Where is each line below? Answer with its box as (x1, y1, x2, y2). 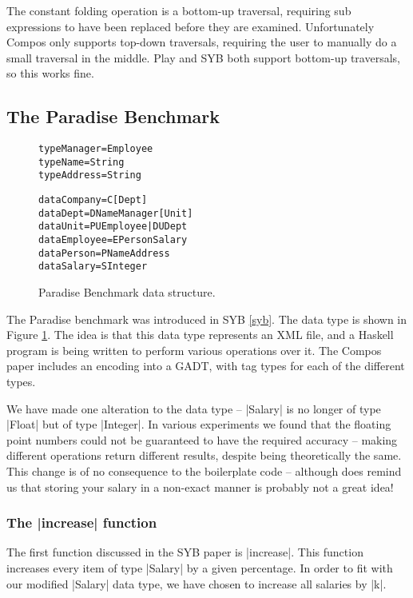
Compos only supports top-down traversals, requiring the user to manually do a (6, 34, 397, 50)
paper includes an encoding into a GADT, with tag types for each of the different (6, 357, 405, 374)
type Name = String (38, 156, 125, 168)
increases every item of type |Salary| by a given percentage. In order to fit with (6, 560, 393, 576)
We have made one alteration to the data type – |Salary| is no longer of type (6, 400, 381, 417)
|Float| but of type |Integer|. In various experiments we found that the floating (6, 416, 391, 433)
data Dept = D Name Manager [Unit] (38, 207, 193, 219)
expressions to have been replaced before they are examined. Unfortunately (6, 18, 375, 34)
